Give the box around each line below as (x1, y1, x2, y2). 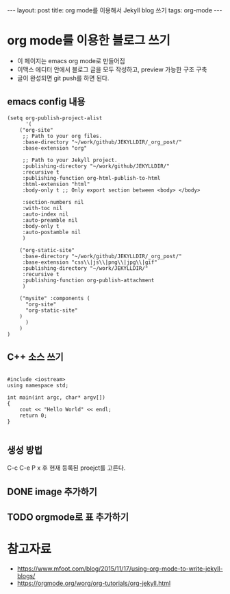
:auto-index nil (22, 211, 69, 218)
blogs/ (16, 572, 36, 580)
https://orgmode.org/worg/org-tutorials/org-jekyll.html (16, 579, 171, 588)
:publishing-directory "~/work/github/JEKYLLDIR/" (22, 163, 170, 170)
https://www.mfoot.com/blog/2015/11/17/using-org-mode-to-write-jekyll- (16, 564, 223, 573)
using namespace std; (7, 382, 69, 389)
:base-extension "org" (22, 144, 88, 152)
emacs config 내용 (7, 96, 86, 108)
